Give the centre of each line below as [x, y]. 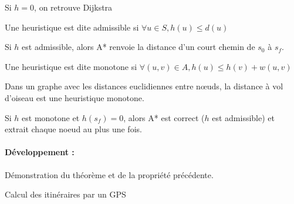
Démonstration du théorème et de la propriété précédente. [109, 174]
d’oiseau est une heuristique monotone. [75, 97]
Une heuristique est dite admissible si [72, 27]
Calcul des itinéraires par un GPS [65, 194]
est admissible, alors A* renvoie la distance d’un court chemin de [138, 47]
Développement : [40, 152]
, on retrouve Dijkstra [73, 7]
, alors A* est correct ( [164, 117]
